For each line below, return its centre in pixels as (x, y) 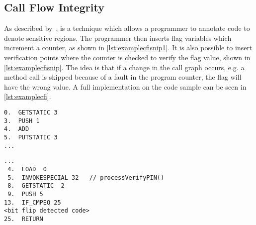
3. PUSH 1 (22, 121)
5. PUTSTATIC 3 (31, 137)
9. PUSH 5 (25, 194)
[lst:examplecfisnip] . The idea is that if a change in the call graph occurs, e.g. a (124, 67)
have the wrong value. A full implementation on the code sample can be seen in (125, 86)
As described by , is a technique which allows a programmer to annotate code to (127, 28)
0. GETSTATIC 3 (31, 112)
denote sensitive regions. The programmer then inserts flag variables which (118, 38)
